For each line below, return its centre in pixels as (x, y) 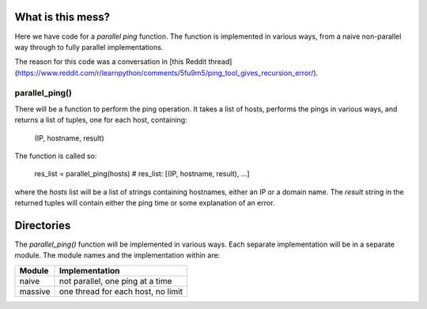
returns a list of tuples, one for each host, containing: (101, 120)
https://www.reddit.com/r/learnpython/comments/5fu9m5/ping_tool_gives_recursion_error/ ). (168, 73)
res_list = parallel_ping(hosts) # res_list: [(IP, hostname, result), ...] (142, 174)
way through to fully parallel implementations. (89, 47)
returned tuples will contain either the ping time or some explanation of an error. (145, 203)
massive (35, 291)
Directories (43, 225)
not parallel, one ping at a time (115, 281)
